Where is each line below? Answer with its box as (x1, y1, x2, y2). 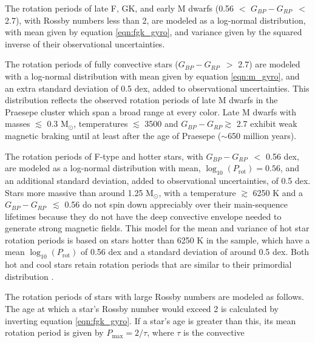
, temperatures (73, 117, 128, 130)
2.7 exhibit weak (236, 117, 297, 130)
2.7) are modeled (238, 58, 300, 70)
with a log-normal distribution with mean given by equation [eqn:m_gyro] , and (5, 69, 300, 82)
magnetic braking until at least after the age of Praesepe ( (5, 129, 222, 141)
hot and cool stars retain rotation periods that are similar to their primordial (5, 258, 292, 271)
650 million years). (228, 129, 297, 141)
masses (5, 117, 30, 130)
